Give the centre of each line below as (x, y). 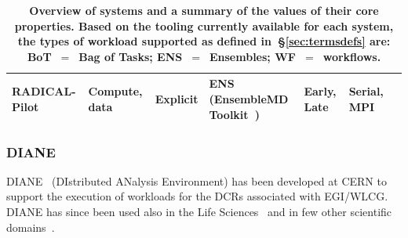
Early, (320, 91)
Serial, (366, 91)
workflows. (352, 56)
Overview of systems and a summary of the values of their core (204, 10)
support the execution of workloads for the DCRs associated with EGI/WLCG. (197, 196)
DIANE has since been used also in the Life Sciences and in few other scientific (199, 212)
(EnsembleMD (249, 98)
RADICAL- (44, 91)
